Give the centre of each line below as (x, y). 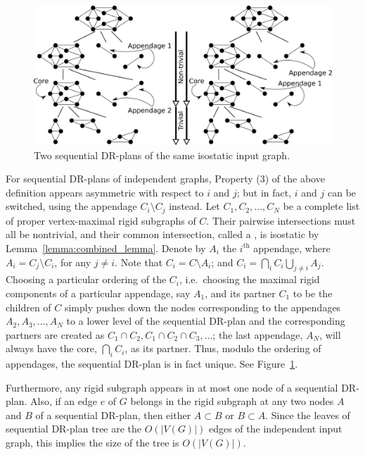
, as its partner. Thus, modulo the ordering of (223, 348)
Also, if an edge (64, 401)
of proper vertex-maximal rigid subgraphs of (101, 220)
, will (330, 334)
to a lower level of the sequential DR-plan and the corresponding (206, 321)
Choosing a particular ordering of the (86, 279)
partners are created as (55, 334)
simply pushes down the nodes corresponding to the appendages (203, 307)
